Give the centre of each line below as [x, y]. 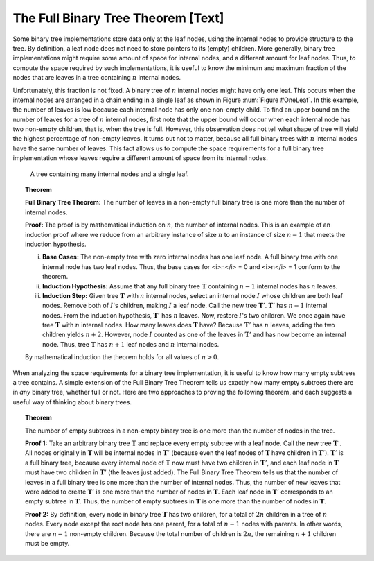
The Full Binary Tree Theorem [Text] [118, 18]
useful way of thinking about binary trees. [72, 402]
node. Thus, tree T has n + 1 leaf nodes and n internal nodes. [131, 344]
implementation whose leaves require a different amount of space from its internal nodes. [140, 158]
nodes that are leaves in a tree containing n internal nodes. [97, 78]
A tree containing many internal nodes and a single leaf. [109, 174]
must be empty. [47, 543]
